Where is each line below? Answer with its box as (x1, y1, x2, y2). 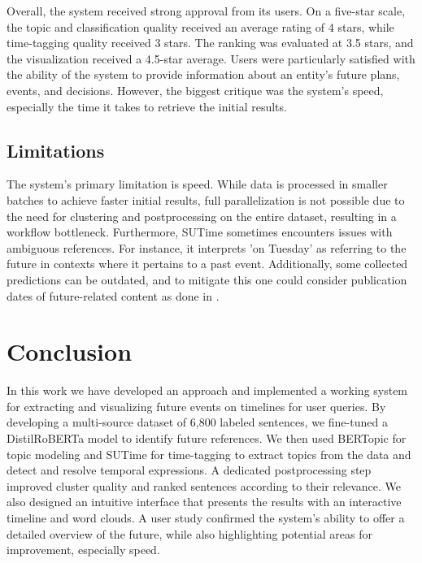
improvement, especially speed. (7, 541, 160, 558)
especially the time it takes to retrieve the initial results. (7, 97, 287, 115)
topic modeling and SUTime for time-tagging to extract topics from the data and (7, 445, 411, 462)
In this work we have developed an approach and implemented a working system (7, 382, 408, 399)
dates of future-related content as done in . (7, 287, 220, 304)
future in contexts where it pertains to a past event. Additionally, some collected (7, 255, 408, 272)
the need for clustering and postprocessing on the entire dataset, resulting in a (7, 207, 397, 224)
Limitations (7, 137, 105, 162)
